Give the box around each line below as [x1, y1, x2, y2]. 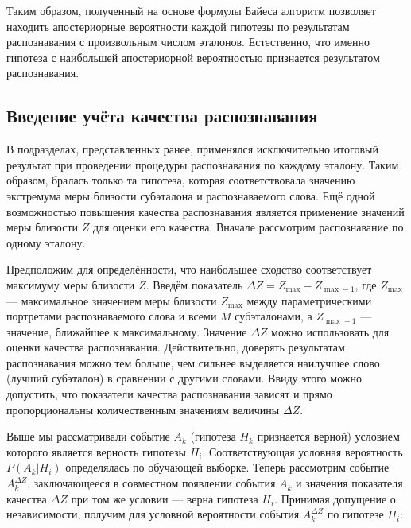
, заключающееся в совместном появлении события [27, 475, 276, 491]
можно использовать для [271, 323, 390, 340]
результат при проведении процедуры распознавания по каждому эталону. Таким [6, 156, 399, 173]
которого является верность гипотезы [6, 443, 186, 460]
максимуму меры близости [6, 276, 135, 293]
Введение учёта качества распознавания [6, 103, 318, 128]
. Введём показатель [145, 276, 243, 293]
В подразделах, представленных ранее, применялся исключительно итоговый [6, 141, 378, 157]
